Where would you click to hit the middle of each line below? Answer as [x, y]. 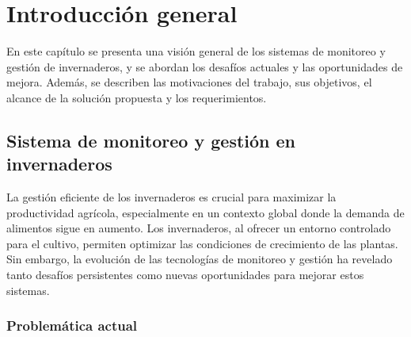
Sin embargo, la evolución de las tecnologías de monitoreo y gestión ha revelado [200, 259]
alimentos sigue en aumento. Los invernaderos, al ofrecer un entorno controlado [199, 228]
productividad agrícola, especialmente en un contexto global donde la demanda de [205, 212]
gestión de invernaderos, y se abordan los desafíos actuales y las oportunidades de [205, 66]
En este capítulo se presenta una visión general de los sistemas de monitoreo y [196, 51]
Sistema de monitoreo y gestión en [151, 140]
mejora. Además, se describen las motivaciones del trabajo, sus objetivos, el [189, 82]
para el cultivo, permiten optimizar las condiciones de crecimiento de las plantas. [202, 243]
